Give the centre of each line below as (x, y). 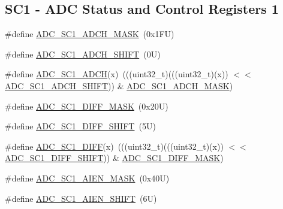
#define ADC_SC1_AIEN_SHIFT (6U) (81, 198)
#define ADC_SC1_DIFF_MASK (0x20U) (87, 106)
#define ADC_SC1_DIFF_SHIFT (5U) (80, 126)
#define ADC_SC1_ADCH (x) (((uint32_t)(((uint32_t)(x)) (117, 74)
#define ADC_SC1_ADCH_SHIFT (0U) (83, 54)
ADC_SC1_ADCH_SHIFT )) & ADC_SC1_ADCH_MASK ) (119, 85)
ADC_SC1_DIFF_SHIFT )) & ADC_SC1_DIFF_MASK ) (114, 158)
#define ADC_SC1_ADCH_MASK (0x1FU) (90, 34)
